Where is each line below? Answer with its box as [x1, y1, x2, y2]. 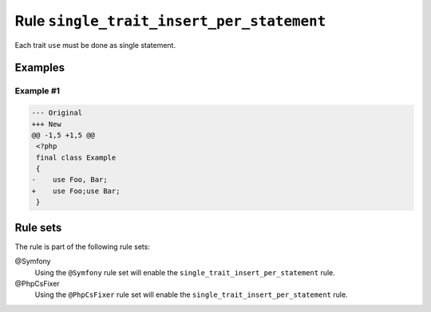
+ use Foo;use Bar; [31, 186, 121, 195]
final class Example [36, 152, 117, 162]
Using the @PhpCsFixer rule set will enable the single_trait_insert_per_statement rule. [34, 290, 348, 299]
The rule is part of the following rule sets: [14, 242, 151, 251]
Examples [14, 61, 65, 75]
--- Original [31, 109, 83, 117]
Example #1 [14, 85, 60, 97]
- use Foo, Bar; [31, 176, 108, 184]
